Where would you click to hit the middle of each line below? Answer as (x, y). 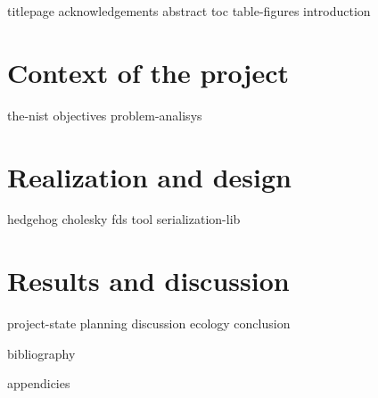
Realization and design (150, 176)
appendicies (39, 383)
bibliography (41, 353)
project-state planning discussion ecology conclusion (149, 323)
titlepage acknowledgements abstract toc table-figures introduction (189, 11)
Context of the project (148, 72)
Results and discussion (148, 281)
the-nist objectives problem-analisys (105, 115)
